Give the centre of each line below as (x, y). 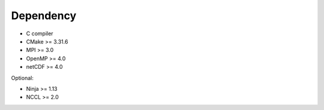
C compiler (40, 33)
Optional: (22, 78)
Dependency (44, 16)
